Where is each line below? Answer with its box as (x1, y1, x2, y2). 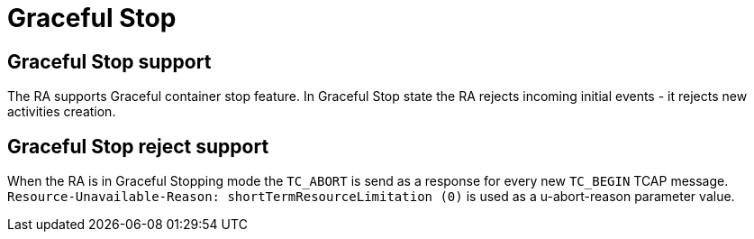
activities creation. (7, 104, 116, 120)
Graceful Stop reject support (7, 134, 269, 158)
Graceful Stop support (7, 50, 212, 73)
